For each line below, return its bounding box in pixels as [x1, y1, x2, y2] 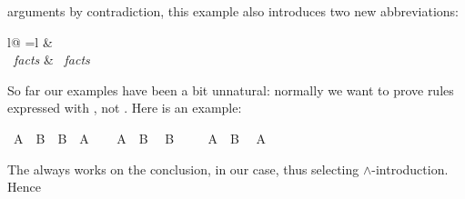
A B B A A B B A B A [13, 128, 267, 147]
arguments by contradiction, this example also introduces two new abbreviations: [7, 2, 459, 20]
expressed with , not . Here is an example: [7, 98, 242, 117]
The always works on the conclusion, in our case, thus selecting [7, 159, 359, 178]
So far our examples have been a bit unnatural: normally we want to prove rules [7, 80, 454, 99]
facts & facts [14, 50, 90, 69]
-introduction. [371, 159, 449, 178]
